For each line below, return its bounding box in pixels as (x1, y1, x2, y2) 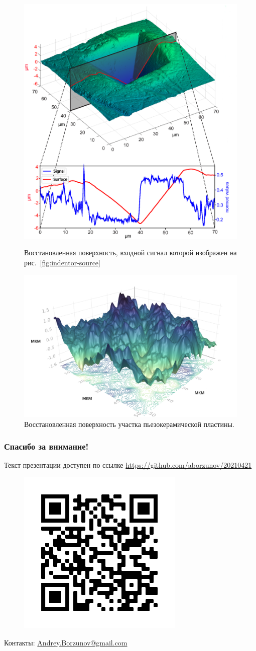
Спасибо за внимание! (4, 440, 89, 453)
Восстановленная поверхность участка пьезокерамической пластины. (24, 418, 234, 429)
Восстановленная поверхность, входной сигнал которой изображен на (24, 247, 237, 258)
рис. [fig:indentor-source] (24, 257, 100, 268)
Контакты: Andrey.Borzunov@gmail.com (4, 637, 127, 647)
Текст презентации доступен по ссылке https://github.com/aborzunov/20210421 (4, 460, 252, 470)
